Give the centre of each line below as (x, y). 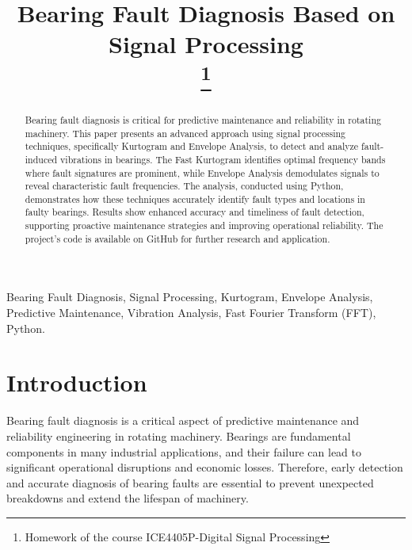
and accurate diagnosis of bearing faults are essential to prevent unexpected (190, 482)
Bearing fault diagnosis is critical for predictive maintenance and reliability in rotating (203, 119)
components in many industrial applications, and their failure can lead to (184, 451)
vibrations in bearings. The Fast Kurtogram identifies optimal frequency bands (223, 159)
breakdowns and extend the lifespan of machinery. (128, 498)
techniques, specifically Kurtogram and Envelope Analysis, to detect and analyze (192, 146)
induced (41, 159)
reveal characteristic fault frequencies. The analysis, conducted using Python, (184, 186)
